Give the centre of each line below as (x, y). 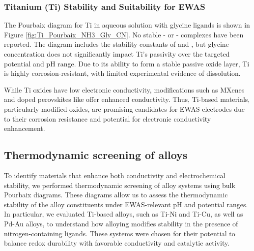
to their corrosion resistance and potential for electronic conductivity (108, 118)
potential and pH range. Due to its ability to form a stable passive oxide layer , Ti (127, 63)
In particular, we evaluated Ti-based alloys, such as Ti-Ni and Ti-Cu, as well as (124, 214)
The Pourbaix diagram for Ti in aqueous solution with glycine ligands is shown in (127, 25)
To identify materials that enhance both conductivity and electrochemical (115, 175)
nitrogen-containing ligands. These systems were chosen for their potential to (120, 233)
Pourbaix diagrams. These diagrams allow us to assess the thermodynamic (116, 195)
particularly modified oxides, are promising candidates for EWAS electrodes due (124, 109)
